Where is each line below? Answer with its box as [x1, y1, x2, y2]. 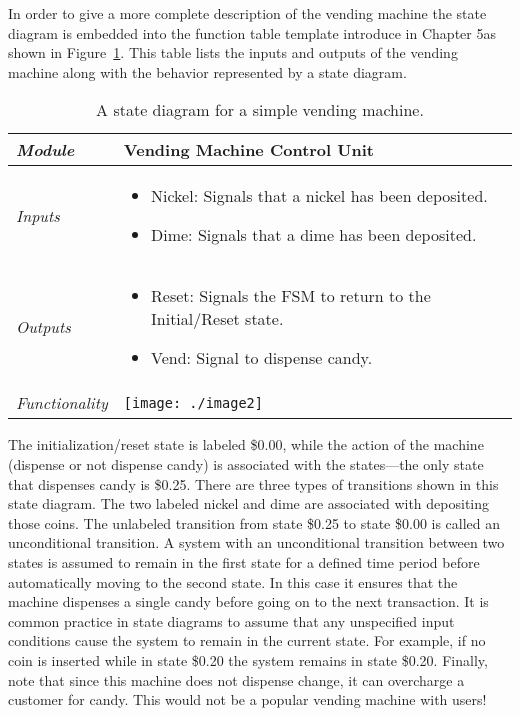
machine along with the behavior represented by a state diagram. [8, 61, 407, 82]
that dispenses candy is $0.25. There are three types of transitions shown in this [8, 473, 499, 494]
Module [16, 138, 75, 162]
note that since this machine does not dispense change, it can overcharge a [8, 669, 465, 690]
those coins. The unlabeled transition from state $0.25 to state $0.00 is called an [8, 512, 501, 533]
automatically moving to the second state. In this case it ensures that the [8, 571, 458, 592]
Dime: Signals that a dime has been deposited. [151, 223, 477, 247]
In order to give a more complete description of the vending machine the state [8, 3, 487, 23]
